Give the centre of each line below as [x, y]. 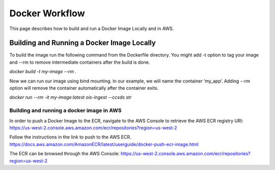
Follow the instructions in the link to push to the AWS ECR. [70, 137]
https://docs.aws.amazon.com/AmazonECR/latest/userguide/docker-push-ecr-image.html [104, 144]
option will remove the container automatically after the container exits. [84, 88]
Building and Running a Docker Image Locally [83, 43]
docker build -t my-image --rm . [43, 72]
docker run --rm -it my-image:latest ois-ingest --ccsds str [71, 97]
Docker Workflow [47, 13]
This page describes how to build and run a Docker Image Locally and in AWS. [92, 29]
